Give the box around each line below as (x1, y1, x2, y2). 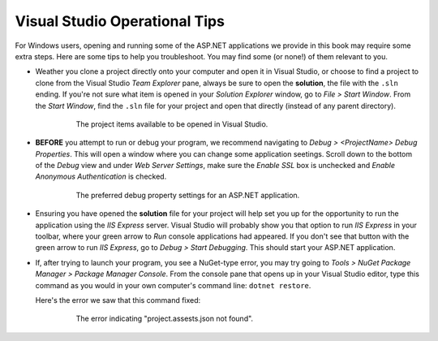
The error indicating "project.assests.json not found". (75, 313, 254, 324)
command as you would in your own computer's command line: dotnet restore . (35, 280, 311, 290)
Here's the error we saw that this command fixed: (35, 295, 201, 304)
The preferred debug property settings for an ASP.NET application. (75, 190, 300, 200)
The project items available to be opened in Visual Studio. (75, 119, 268, 129)
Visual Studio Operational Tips (15, 12, 225, 30)
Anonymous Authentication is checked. (35, 171, 167, 182)
